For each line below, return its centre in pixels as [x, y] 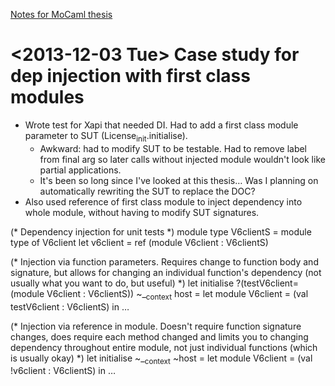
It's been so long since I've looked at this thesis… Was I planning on [179, 180]
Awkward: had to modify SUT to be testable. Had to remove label [173, 148]
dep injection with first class [130, 76]
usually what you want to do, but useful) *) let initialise [122, 283]
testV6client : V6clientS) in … [70, 306]
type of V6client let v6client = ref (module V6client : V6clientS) [139, 242]
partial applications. [80, 170]
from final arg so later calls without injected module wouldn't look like [182, 159]
